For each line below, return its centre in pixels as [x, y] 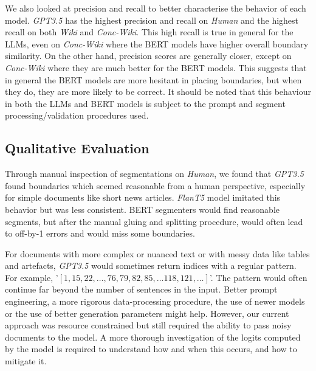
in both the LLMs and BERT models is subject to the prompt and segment [145, 103]
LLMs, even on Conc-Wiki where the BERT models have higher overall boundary [157, 43]
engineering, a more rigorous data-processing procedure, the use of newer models [155, 301]
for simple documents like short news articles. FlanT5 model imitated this [143, 197]
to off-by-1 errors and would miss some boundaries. [100, 233]
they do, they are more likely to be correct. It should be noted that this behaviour [158, 92]
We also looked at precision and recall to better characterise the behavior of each [156, 8]
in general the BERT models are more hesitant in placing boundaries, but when [153, 79]
